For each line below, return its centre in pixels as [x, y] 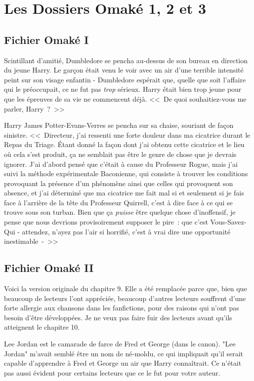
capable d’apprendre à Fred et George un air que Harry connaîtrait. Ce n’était [123, 363]
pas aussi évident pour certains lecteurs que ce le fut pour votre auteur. [112, 372]
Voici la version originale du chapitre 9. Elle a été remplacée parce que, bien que [126, 288]
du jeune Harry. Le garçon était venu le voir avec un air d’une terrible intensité [124, 70]
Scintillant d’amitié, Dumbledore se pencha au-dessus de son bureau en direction [126, 60]
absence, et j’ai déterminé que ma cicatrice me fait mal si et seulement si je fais [124, 193]
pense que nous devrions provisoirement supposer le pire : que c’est [106, 222]
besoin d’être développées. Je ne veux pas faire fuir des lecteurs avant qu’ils [118, 317]
